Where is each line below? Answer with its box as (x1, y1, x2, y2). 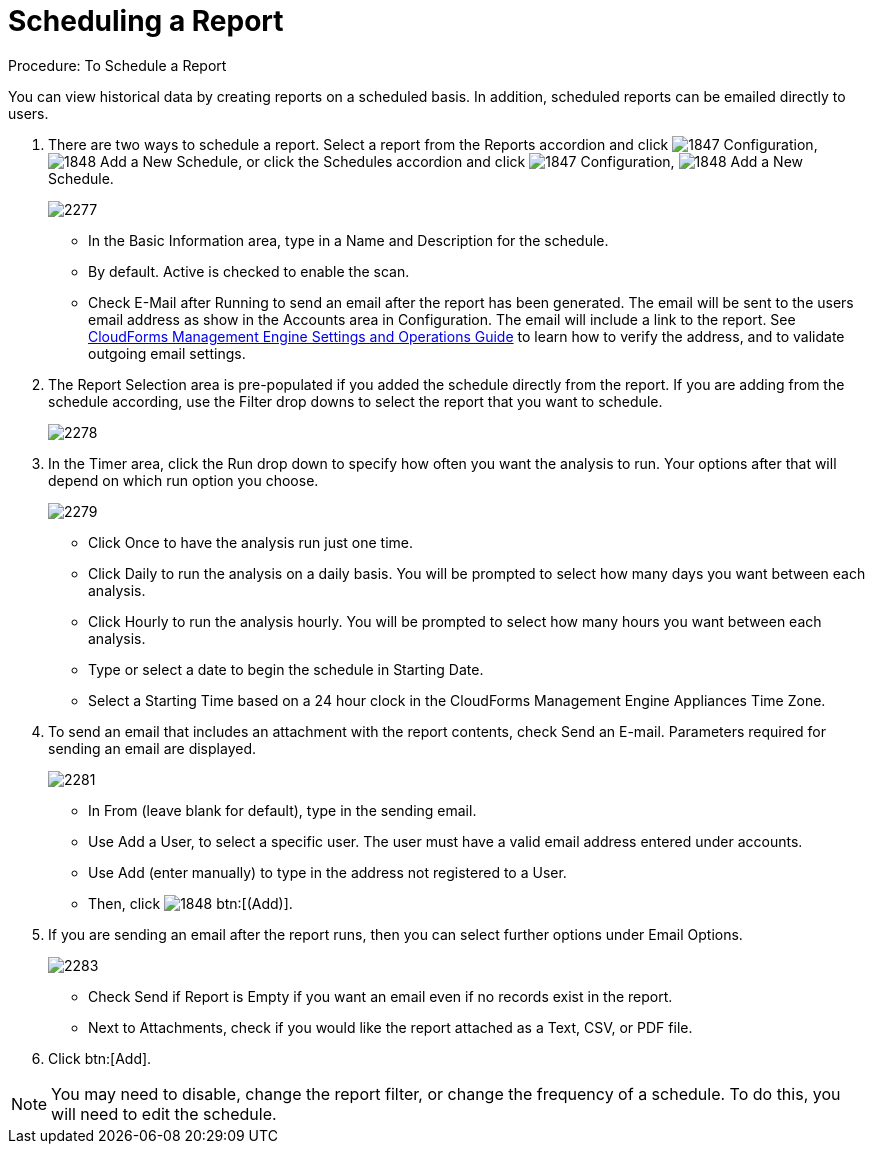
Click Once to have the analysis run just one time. (88, 533, 414, 551)
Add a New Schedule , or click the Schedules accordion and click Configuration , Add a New (100, 152, 804, 170)
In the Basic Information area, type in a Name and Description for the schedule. (88, 231, 609, 249)
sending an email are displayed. (48, 739, 256, 757)
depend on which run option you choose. (48, 471, 319, 489)
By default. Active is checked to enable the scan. (88, 262, 410, 280)
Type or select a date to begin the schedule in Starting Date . (88, 660, 484, 678)
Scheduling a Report (8, 4, 284, 38)
